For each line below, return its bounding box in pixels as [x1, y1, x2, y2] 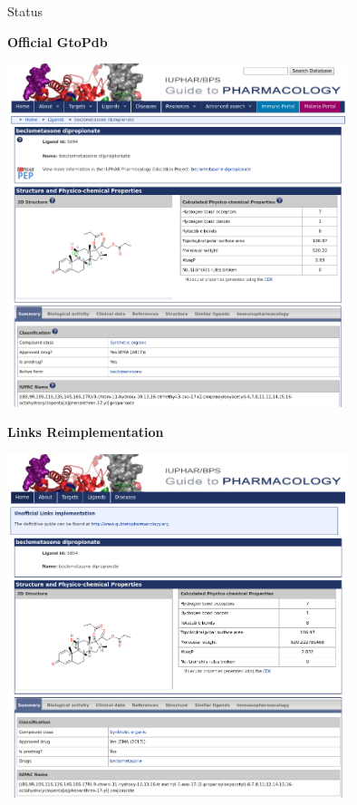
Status [7, 2, 43, 20]
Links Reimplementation [7, 422, 164, 441]
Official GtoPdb [7, 32, 108, 51]
